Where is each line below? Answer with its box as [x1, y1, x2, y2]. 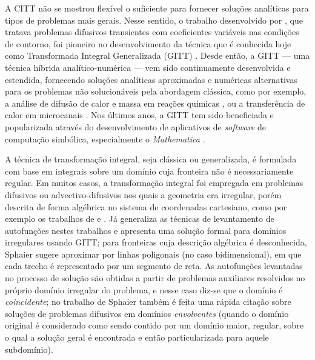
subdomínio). [5, 342, 53, 355]
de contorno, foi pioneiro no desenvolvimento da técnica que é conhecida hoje [5, 37, 291, 50]
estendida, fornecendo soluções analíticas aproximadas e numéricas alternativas [5, 73, 297, 85]
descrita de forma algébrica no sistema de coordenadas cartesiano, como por [5, 200, 287, 213]
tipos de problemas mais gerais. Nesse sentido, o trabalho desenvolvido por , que [5, 13, 303, 26]
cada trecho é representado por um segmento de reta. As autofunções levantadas [5, 259, 303, 272]
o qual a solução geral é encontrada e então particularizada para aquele [5, 331, 269, 344]
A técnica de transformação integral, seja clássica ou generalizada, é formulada [5, 153, 297, 165]
